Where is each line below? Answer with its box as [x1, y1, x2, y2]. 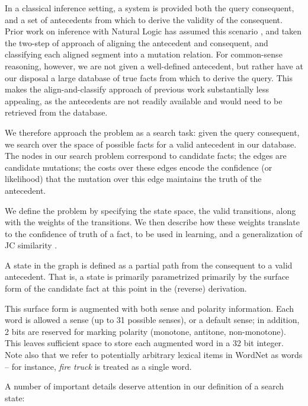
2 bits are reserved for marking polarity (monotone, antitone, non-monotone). [5, 325, 286, 337]
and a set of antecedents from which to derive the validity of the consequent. [5, 13, 283, 25]
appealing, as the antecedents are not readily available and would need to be [5, 94, 283, 107]
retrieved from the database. [5, 106, 108, 119]
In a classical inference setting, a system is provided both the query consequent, [5, 2, 294, 14]
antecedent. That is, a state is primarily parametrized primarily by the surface [5, 270, 290, 283]
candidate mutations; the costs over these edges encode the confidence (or [5, 161, 272, 173]
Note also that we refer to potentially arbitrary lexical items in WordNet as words [5, 349, 303, 361]
